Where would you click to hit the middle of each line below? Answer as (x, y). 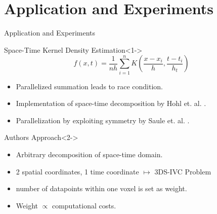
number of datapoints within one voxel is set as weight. (101, 188)
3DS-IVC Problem (183, 171)
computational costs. (84, 205)
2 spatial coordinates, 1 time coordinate (77, 171)
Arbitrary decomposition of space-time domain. (89, 154)
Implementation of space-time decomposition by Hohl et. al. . (111, 103)
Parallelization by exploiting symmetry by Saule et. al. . (103, 120)
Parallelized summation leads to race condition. (89, 86)
